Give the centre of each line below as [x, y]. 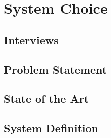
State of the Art [47, 98]
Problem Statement [55, 69]
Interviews [31, 40]
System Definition [51, 128]
